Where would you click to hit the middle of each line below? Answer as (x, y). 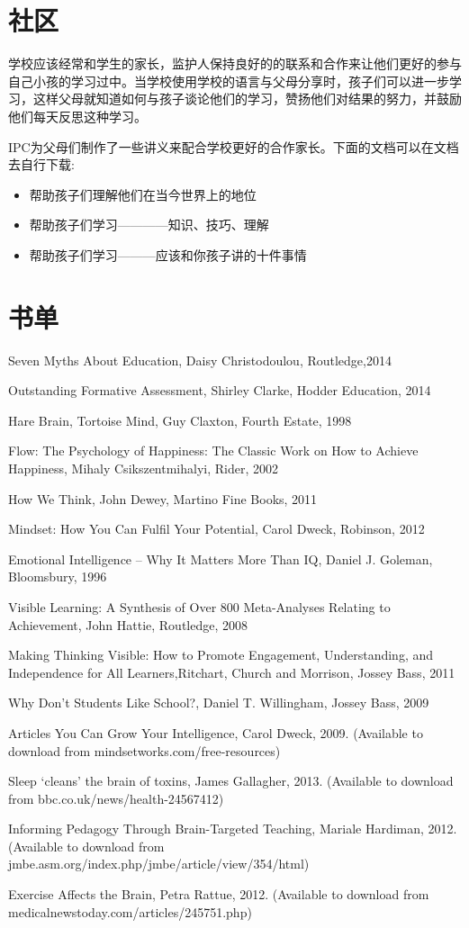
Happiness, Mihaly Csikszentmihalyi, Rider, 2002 (144, 468)
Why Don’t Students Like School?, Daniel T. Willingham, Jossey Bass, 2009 (219, 703)
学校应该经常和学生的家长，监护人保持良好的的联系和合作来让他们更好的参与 (235, 63)
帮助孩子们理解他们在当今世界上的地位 (143, 194)
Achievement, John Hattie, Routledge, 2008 (128, 624)
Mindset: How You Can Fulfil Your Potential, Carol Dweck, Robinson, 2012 (216, 529)
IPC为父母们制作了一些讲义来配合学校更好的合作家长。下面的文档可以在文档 (234, 146)
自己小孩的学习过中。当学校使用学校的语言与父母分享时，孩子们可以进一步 (229, 81)
